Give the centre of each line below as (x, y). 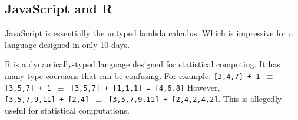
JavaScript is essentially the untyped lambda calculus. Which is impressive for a (149, 33)
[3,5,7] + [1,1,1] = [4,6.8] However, (145, 87)
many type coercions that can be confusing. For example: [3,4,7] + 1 (133, 75)
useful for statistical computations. (67, 110)
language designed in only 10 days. (67, 44)
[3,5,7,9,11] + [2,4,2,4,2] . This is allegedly (195, 99)
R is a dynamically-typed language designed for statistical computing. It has (143, 64)
